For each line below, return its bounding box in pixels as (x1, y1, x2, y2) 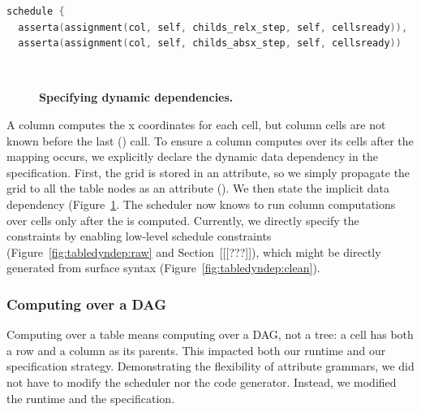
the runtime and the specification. (6, 389, 175, 406)
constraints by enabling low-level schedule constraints (6, 228, 272, 245)
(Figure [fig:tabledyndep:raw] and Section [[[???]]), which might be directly (6, 243, 381, 260)
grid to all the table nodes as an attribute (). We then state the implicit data (6, 180, 390, 197)
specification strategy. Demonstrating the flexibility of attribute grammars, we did (6, 358, 415, 375)
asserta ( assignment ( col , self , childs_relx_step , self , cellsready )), (18, 21, 408, 33)
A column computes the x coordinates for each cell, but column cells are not (6, 115, 386, 132)
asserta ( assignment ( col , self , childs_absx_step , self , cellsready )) (18, 37, 402, 50)
